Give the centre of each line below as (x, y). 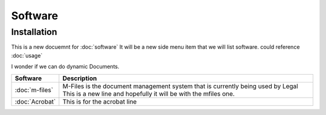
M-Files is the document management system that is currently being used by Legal (180, 86)
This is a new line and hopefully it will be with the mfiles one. (149, 93)
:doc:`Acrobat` (35, 101)
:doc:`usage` (27, 55)
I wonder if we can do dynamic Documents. (66, 67)
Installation (34, 32)
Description (80, 78)
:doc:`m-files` (34, 90)
